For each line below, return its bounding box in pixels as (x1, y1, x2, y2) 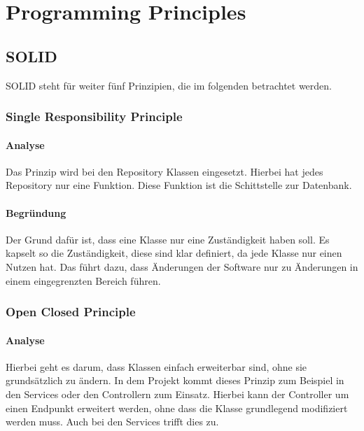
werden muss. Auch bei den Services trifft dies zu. (6, 414, 219, 429)
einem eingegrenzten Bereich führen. (6, 273, 161, 288)
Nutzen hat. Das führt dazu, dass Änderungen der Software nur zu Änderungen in (6, 259, 358, 274)
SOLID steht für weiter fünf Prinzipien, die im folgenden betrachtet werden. (6, 78, 332, 92)
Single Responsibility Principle (6, 108, 183, 125)
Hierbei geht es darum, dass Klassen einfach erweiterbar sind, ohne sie (6, 359, 307, 374)
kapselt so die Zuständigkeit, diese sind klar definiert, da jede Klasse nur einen (6, 246, 342, 260)
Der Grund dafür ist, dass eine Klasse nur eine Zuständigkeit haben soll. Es (6, 232, 330, 246)
